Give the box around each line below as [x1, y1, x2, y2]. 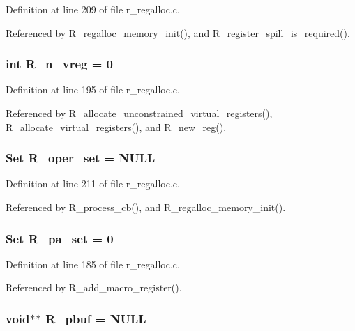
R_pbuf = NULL [45, 309, 146, 327]
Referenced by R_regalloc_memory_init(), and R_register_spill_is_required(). [6, 25, 350, 40]
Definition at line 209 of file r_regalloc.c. [6, 2, 180, 16]
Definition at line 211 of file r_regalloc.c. [6, 176, 180, 191]
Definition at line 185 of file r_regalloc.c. [6, 256, 180, 271]
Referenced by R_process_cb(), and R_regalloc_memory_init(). [6, 200, 286, 214]
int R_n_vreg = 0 [6, 55, 114, 72]
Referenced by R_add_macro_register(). [6, 280, 182, 295]
